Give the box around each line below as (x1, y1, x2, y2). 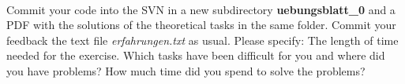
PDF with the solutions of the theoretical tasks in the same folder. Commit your (6, 16, 396, 33)
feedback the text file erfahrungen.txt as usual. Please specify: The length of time (6, 31, 399, 48)
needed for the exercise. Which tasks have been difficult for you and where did (6, 47, 385, 64)
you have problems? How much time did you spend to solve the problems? (6, 62, 366, 79)
